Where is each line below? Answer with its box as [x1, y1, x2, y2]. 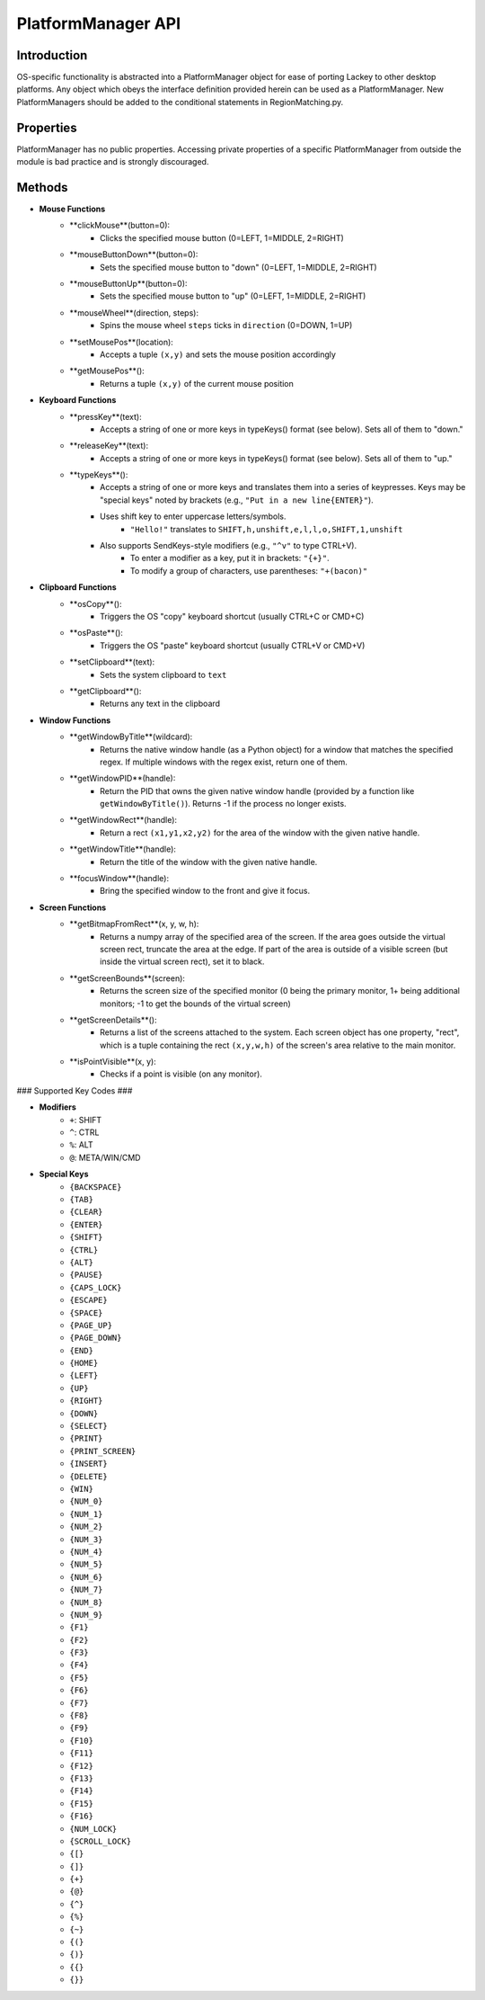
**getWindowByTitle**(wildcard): [69, 731, 193, 742]
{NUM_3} [69, 1534, 103, 1544]
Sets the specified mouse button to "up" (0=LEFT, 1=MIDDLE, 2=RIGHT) [100, 290, 366, 301]
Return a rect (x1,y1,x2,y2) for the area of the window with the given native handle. [100, 827, 420, 838]
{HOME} [69, 1358, 99, 1369]
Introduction [16, 48, 88, 63]
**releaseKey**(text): [69, 441, 148, 451]
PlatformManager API [16, 13, 181, 33]
